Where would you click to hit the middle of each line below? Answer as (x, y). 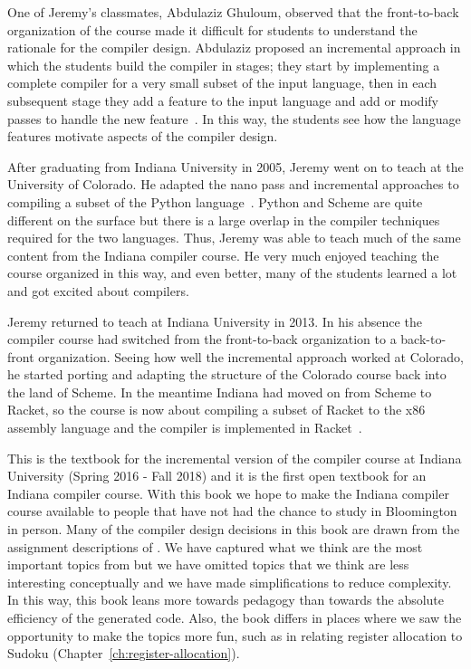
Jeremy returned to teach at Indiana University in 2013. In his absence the (215, 321)
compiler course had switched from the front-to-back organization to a (202, 339)
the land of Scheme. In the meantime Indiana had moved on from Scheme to (220, 392)
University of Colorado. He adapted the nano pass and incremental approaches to (233, 184)
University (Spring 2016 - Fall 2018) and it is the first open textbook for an (217, 476)
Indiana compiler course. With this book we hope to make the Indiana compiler (228, 493)
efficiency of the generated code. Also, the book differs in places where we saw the (235, 617)
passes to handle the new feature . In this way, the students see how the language (234, 118)
